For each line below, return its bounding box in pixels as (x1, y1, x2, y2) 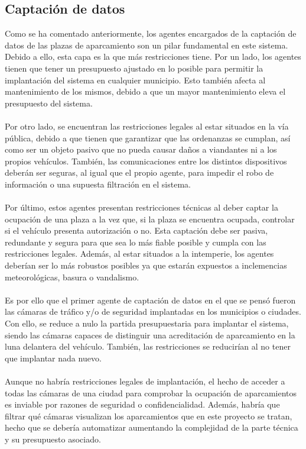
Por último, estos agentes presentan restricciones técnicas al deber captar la (5, 201, 278, 214)
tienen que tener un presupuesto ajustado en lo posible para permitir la (5, 62, 263, 74)
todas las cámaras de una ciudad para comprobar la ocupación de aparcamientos (5, 386, 297, 399)
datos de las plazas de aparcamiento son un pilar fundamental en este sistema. (5, 38, 288, 51)
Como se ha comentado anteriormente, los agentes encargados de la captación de (5, 27, 297, 40)
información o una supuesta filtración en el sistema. (5, 177, 191, 190)
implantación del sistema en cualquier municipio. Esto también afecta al (5, 73, 266, 86)
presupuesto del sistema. (5, 96, 93, 109)
